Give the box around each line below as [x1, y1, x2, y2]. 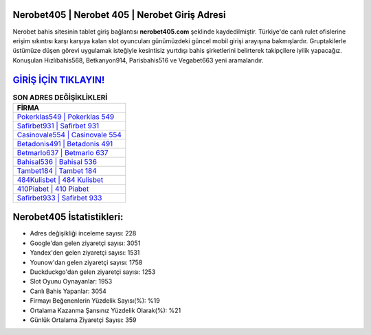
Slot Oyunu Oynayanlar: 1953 [30, 277, 113, 286]
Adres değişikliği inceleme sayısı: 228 [30, 229, 137, 238]
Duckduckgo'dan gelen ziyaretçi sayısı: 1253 [30, 268, 156, 276]
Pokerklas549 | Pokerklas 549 [16, 112, 115, 122]
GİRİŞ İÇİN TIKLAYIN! [12, 74, 105, 86]
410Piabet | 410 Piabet [16, 184, 89, 194]
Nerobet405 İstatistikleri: [12, 211, 124, 223]
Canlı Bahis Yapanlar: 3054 [30, 287, 106, 295]
